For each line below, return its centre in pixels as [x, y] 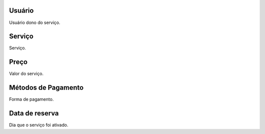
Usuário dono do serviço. [35, 22]
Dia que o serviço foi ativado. [39, 125]
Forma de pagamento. [31, 99]
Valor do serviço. [26, 74]
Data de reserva [34, 113]
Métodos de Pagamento [46, 88]
